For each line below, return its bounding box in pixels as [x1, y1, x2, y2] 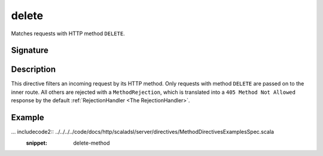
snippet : [26, 139, 48, 146]
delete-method [73, 139, 110, 146]
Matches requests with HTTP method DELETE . [11, 30, 125, 37]
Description [11, 65, 56, 75]
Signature [11, 45, 49, 56]
